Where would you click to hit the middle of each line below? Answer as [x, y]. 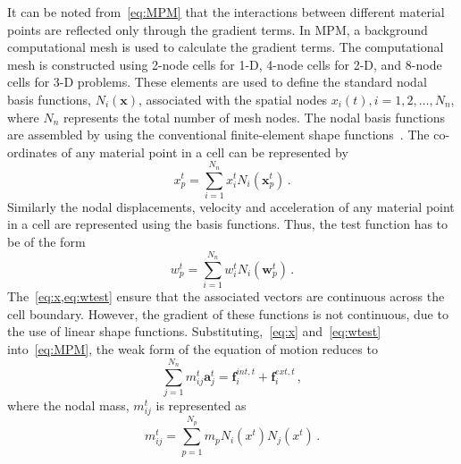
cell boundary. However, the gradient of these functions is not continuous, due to [228, 313]
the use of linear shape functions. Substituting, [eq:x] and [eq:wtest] [194, 331]
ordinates [33, 152]
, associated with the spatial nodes [233, 99]
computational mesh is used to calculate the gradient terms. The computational [226, 47]
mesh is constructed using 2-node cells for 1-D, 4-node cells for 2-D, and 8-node [225, 64]
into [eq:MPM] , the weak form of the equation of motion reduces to [193, 348]
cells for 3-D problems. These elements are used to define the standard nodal [217, 82]
